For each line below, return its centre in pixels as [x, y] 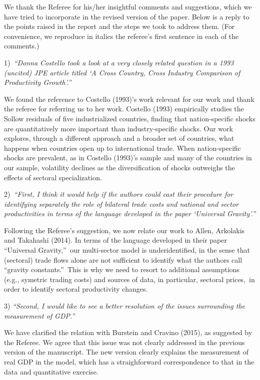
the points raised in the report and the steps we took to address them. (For [119, 26]
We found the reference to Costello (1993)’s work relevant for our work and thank [129, 99]
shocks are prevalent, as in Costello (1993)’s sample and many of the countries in [128, 158]
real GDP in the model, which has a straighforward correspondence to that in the [129, 362]
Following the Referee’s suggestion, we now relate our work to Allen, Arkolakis [124, 230]
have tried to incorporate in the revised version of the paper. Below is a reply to [127, 16]
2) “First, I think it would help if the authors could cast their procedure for [119, 194]
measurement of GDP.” [39, 315]
